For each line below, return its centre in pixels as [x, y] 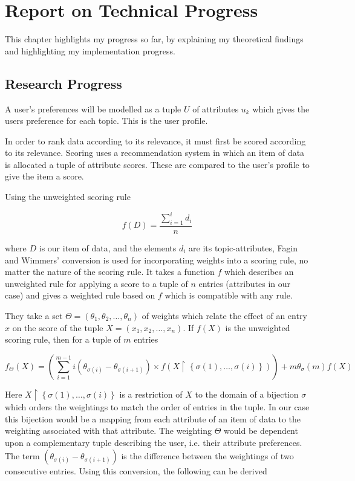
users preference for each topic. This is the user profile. [106, 121]
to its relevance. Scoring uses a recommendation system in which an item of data [155, 153]
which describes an [259, 272]
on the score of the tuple [58, 327]
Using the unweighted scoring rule [68, 197]
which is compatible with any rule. [229, 295]
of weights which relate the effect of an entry [224, 315]
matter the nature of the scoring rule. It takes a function [110, 272]
